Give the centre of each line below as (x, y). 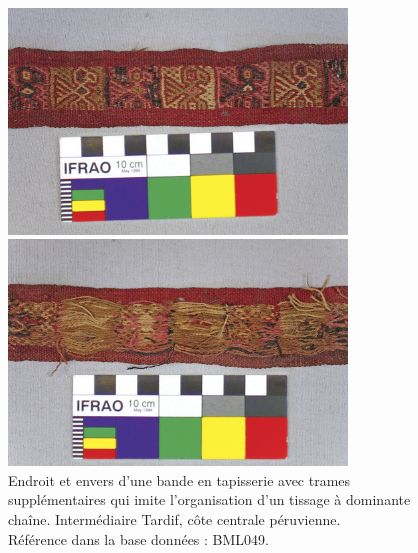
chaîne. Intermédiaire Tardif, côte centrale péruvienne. (174, 518)
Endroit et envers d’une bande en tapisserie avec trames (179, 479)
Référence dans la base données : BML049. (138, 538)
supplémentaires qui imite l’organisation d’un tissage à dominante (209, 499)
